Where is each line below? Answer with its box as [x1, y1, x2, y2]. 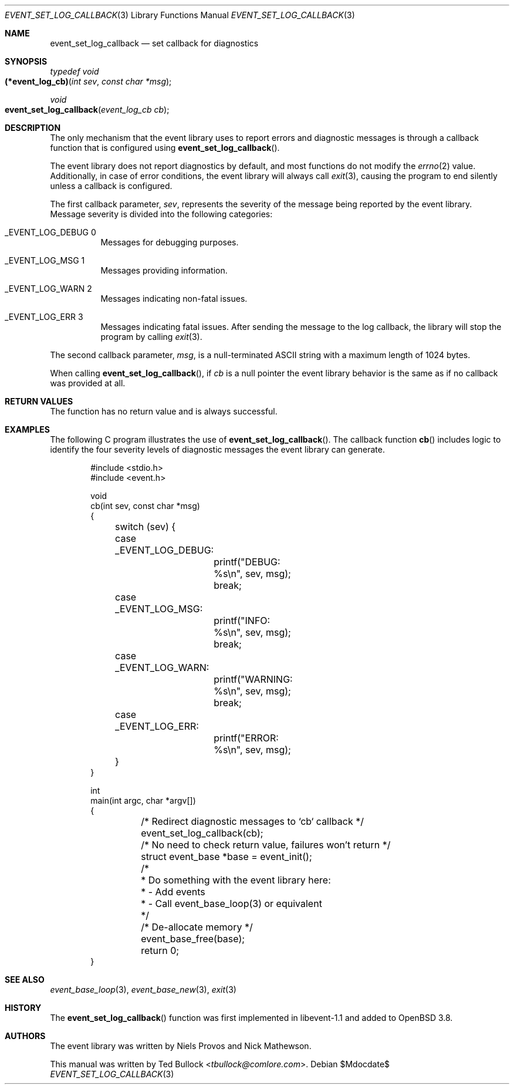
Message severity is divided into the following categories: [50, 209, 273, 219]
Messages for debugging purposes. [100, 237, 239, 247]
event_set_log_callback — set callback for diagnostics [50, 38, 259, 48]
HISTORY [5, 1003, 42, 1013]
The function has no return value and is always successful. [50, 406, 278, 416]
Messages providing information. [100, 265, 228, 275]
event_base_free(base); [141, 933, 245, 945]
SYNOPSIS [5, 56, 48, 66]
